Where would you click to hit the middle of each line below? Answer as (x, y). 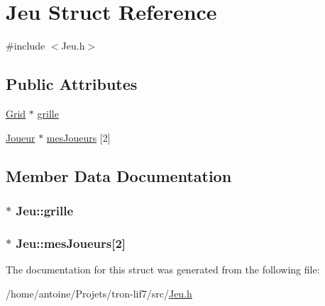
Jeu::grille (45, 210)
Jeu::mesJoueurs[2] (71, 243)
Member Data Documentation (119, 175)
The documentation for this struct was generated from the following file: (163, 269)
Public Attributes (72, 84)
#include (26, 46)
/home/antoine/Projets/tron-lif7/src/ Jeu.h (99, 293)
